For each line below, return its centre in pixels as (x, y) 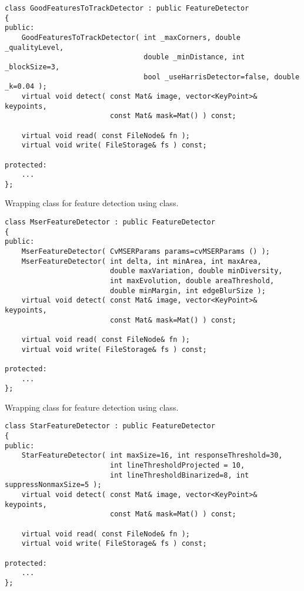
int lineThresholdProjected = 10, (177, 466)
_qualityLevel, (34, 47)
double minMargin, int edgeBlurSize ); (188, 291)
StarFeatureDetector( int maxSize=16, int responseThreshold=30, (152, 456)
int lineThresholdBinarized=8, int (179, 475)
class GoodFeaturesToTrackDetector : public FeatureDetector (127, 8)
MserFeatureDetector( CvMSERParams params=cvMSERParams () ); (146, 252)
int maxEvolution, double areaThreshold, (192, 281)
